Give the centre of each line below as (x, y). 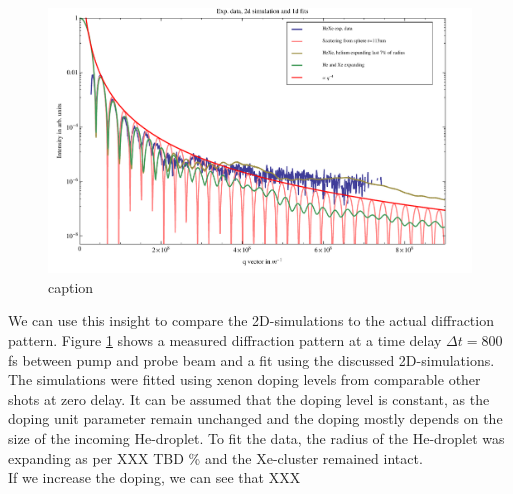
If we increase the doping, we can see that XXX (154, 477)
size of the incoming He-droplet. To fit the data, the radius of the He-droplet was (256, 438)
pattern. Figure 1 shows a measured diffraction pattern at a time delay (225, 340)
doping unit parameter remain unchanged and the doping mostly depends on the (255, 418)
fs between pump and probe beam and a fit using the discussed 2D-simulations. (251, 359)
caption (71, 286)
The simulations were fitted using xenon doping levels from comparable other (244, 379)
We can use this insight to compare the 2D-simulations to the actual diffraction (251, 320)
